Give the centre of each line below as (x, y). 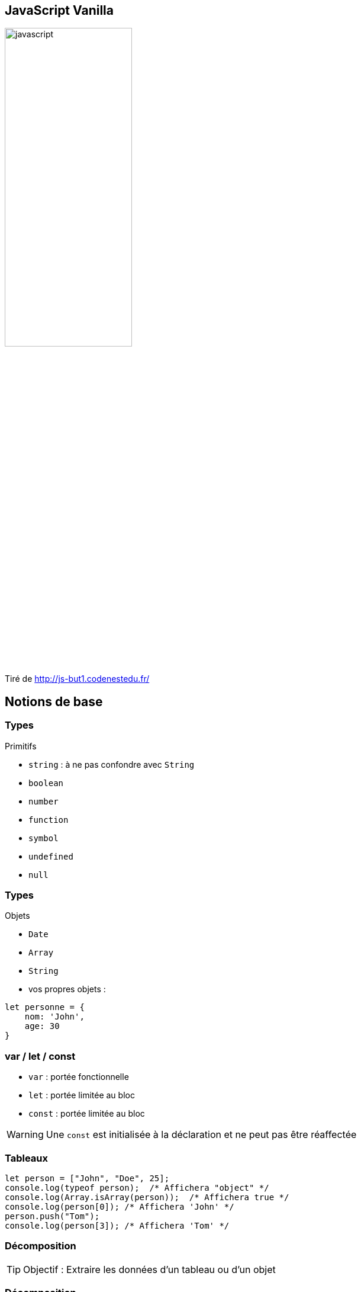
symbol (43, 838)
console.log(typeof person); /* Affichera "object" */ (137, 1187)
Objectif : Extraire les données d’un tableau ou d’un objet (149, 1269)
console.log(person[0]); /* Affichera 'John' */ (120, 1206)
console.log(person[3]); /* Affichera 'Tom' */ (117, 1225)
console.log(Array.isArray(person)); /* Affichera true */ (147, 1197)
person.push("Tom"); (52, 1216)
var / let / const (40, 1056)
